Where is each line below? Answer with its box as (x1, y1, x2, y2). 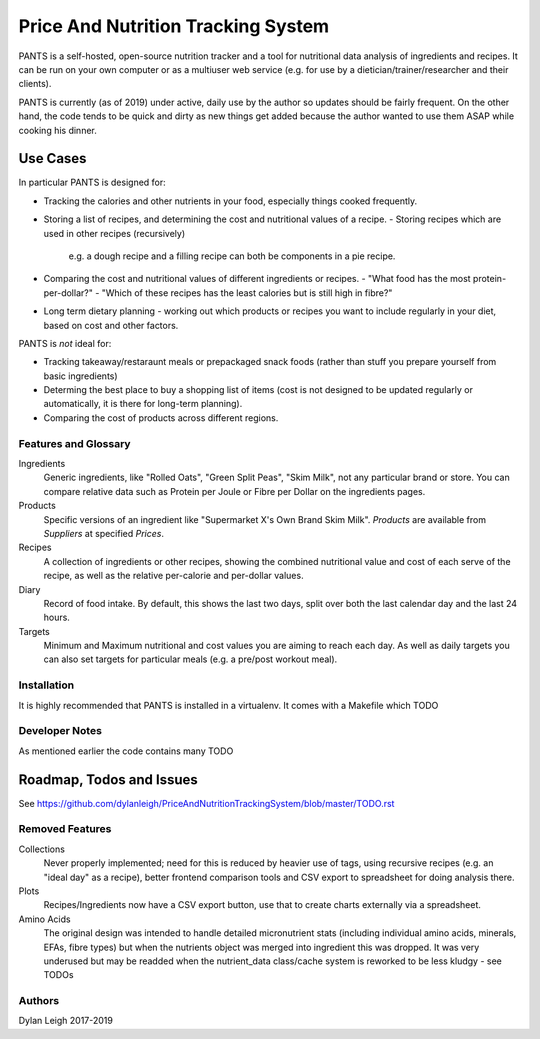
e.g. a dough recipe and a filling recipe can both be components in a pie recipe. (68, 250, 396, 262)
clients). (18, 78, 52, 90)
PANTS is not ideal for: (18, 337, 112, 349)
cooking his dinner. (18, 124, 97, 136)
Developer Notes (18, 724, 102, 738)
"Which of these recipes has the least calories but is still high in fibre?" (101, 286, 393, 299)
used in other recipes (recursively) (43, 227, 186, 239)
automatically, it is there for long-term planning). (43, 398, 243, 410)
